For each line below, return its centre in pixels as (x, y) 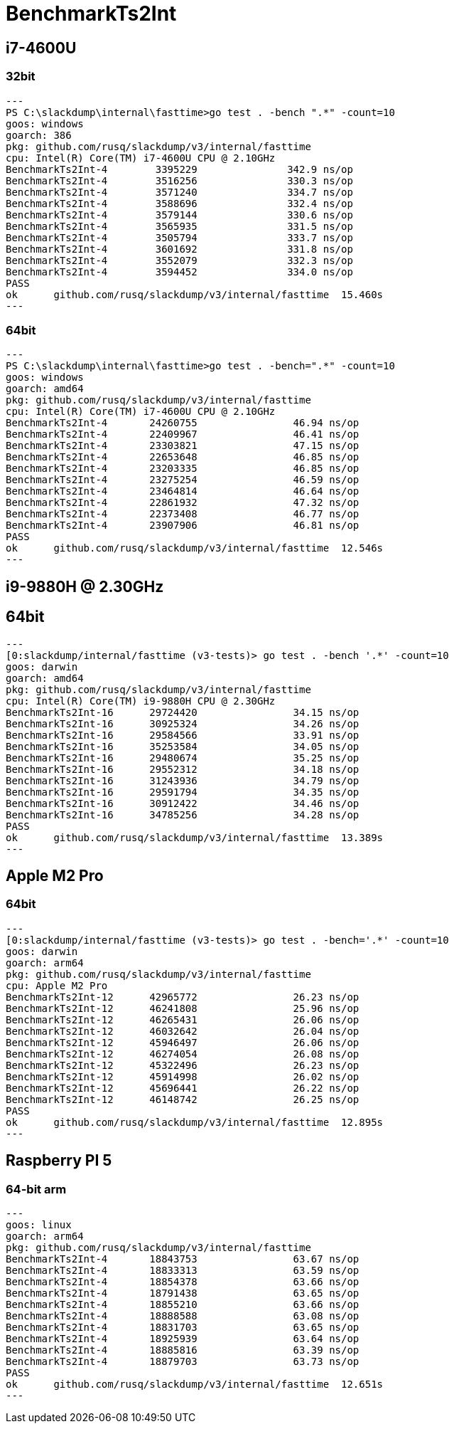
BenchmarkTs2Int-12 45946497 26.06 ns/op (183, 1042)
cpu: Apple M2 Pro (57, 985)
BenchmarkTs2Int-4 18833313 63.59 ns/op (183, 1270)
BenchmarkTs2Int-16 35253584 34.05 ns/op (183, 746)
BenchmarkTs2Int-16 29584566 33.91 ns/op (183, 735)
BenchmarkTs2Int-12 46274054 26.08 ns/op (183, 1054)
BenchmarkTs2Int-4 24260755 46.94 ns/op (183, 423)
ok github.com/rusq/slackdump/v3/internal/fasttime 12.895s (195, 1122)
